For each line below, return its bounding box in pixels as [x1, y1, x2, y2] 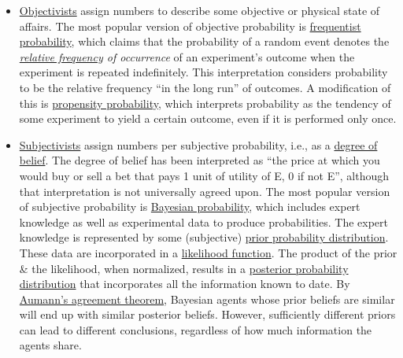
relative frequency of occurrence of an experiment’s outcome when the [19, 48, 355, 65]
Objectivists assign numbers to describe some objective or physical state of [19, 2, 380, 18]
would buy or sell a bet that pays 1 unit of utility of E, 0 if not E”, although [19, 167, 390, 183]
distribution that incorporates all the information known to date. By [19, 275, 350, 292]
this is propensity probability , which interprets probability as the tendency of [19, 94, 391, 111]
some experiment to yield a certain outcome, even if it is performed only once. [19, 110, 397, 127]
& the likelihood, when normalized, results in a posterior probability [19, 260, 349, 276]
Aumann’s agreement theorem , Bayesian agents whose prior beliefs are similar [19, 290, 395, 307]
